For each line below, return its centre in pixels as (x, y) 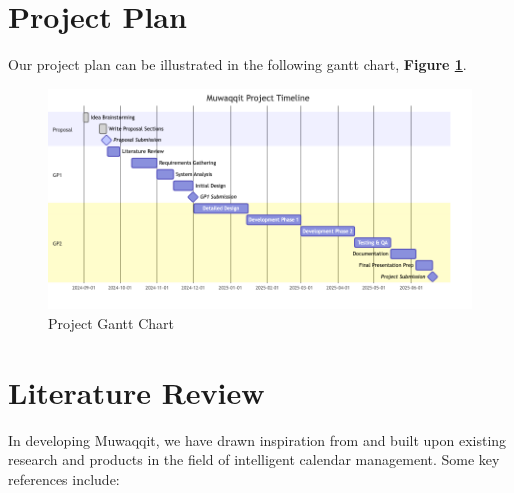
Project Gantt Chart (111, 322)
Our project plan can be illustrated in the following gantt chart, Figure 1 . (237, 64)
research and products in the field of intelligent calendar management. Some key (254, 459)
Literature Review (136, 391)
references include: (64, 478)
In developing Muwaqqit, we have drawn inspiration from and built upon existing (257, 439)
